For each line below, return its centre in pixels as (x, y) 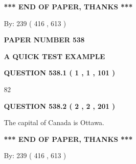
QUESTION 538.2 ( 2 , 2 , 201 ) (60, 106)
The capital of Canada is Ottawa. (54, 122)
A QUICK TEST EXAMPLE (55, 56)
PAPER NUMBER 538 (44, 40)
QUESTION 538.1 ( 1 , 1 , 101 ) (60, 73)
